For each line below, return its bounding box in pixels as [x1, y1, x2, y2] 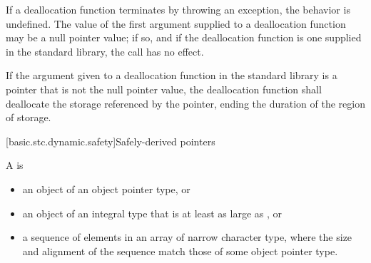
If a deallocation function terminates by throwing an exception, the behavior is [6, 2, 350, 16]
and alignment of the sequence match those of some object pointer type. [22, 243, 338, 258]
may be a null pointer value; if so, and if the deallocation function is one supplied [6, 30, 362, 45]
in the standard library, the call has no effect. [6, 43, 204, 58]
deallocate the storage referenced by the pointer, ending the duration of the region [6, 96, 365, 110]
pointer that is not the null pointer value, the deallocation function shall [6, 81, 322, 96]
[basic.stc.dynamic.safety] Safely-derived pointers [6, 133, 215, 148]
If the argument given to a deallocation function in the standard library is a [6, 68, 337, 83]
